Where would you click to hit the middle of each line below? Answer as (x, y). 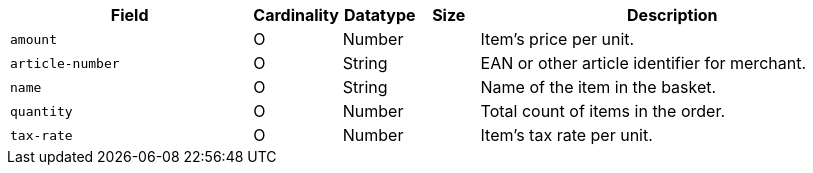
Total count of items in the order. (603, 111)
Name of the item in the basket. (598, 87)
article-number (65, 63)
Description (672, 15)
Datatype (380, 15)
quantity (41, 111)
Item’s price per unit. (557, 39)
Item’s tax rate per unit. (566, 135)
